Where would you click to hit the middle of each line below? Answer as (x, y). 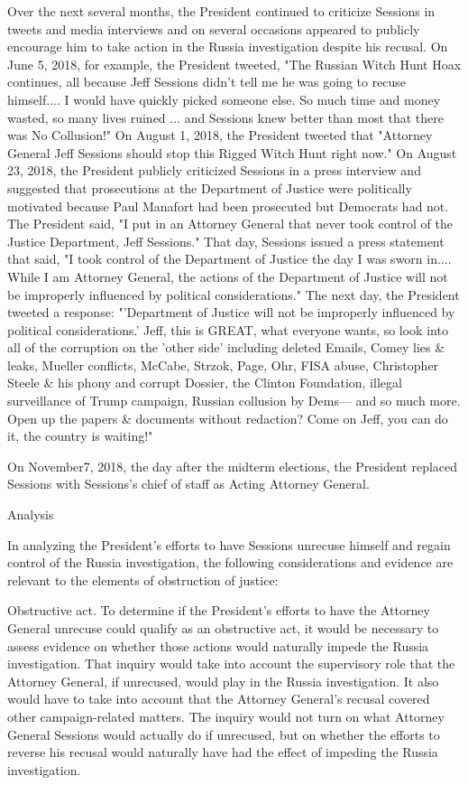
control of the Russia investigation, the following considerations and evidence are (230, 562)
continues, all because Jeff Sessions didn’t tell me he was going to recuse (207, 82)
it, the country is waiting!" (80, 436)
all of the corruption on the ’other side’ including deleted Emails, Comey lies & (226, 347)
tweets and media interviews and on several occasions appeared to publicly (214, 28)
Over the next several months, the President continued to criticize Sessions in (221, 11)
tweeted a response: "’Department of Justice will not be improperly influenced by (231, 312)
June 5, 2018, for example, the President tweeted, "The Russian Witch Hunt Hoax (234, 64)
